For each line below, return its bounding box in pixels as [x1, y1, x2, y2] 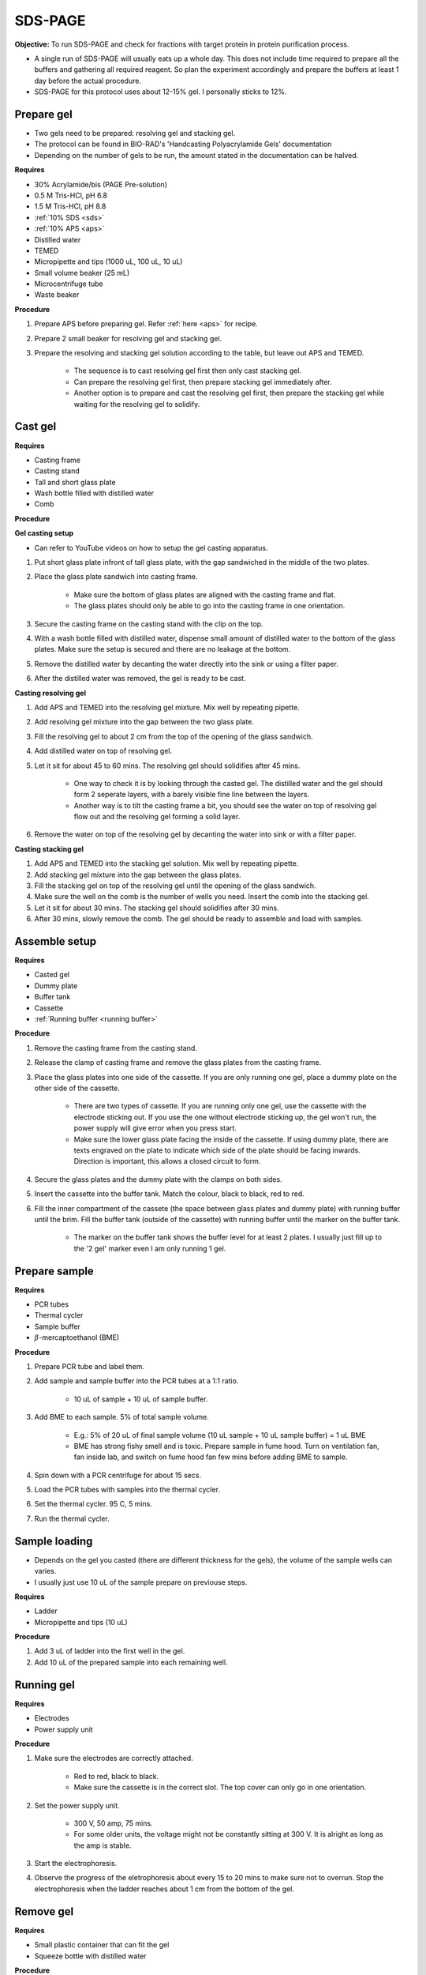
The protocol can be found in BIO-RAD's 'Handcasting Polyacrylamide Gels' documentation [34, 139, 332, 149]
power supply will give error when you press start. [73, 1123, 237, 1133]
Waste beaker [34, 290, 80, 299]
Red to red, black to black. [73, 1771, 159, 1781]
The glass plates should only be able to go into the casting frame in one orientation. [73, 601, 346, 611]
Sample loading [14, 1534, 93, 1548]
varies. [34, 1567, 57, 1576]
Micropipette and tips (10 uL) [34, 1617, 128, 1627]
